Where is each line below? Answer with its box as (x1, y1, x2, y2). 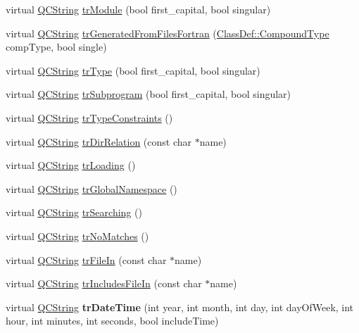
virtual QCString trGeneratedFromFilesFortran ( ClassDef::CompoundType (6, 25, 329, 40)
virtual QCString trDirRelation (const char (6, 134, 192, 149)
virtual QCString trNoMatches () (6, 228, 149, 243)
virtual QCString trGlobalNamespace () (6, 181, 177, 196)
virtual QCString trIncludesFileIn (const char (6, 276, 202, 291)
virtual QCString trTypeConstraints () (6, 110, 173, 125)
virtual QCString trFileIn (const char (6, 252, 167, 267)
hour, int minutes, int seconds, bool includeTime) (6, 313, 219, 328)
